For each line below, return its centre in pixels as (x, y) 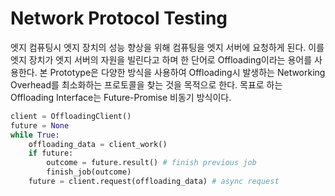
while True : (35, 135)
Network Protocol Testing (119, 18)
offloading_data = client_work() (98, 144)
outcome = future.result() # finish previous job (151, 163)
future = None (40, 125)
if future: (51, 153)
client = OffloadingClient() (71, 116)
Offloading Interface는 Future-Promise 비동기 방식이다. (121, 97)
